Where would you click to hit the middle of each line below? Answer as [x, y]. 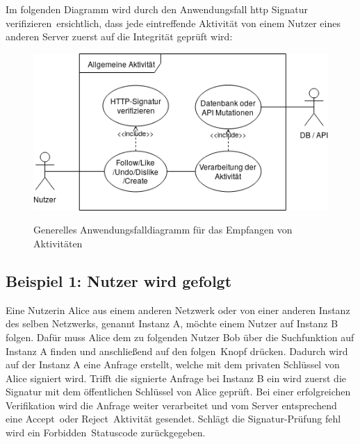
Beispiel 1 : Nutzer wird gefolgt [119, 280]
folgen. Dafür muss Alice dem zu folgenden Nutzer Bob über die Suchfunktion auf [180, 337]
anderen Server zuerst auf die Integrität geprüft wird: [119, 36]
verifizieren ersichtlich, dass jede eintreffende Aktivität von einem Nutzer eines [173, 23]
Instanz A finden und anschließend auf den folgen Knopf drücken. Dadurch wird [177, 351]
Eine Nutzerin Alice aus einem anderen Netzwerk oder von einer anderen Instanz [178, 310]
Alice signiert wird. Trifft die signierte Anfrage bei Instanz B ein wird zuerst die [176, 378]
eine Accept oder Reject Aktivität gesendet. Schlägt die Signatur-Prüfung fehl [173, 419]
